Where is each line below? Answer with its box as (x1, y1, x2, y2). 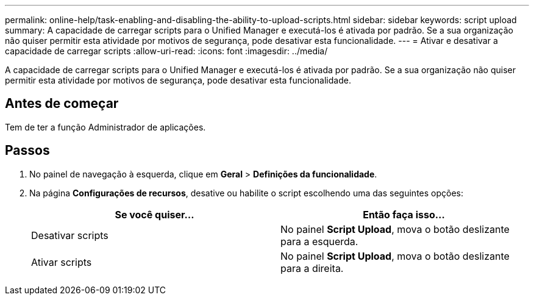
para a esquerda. (280, 235, 358, 248)
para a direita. (280, 262, 344, 274)
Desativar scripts (31, 229, 109, 241)
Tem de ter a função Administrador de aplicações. (5, 121, 206, 132)
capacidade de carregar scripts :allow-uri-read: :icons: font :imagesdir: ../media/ (5, 46, 328, 56)
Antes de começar (5, 96, 119, 112)
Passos (5, 143, 50, 159)
